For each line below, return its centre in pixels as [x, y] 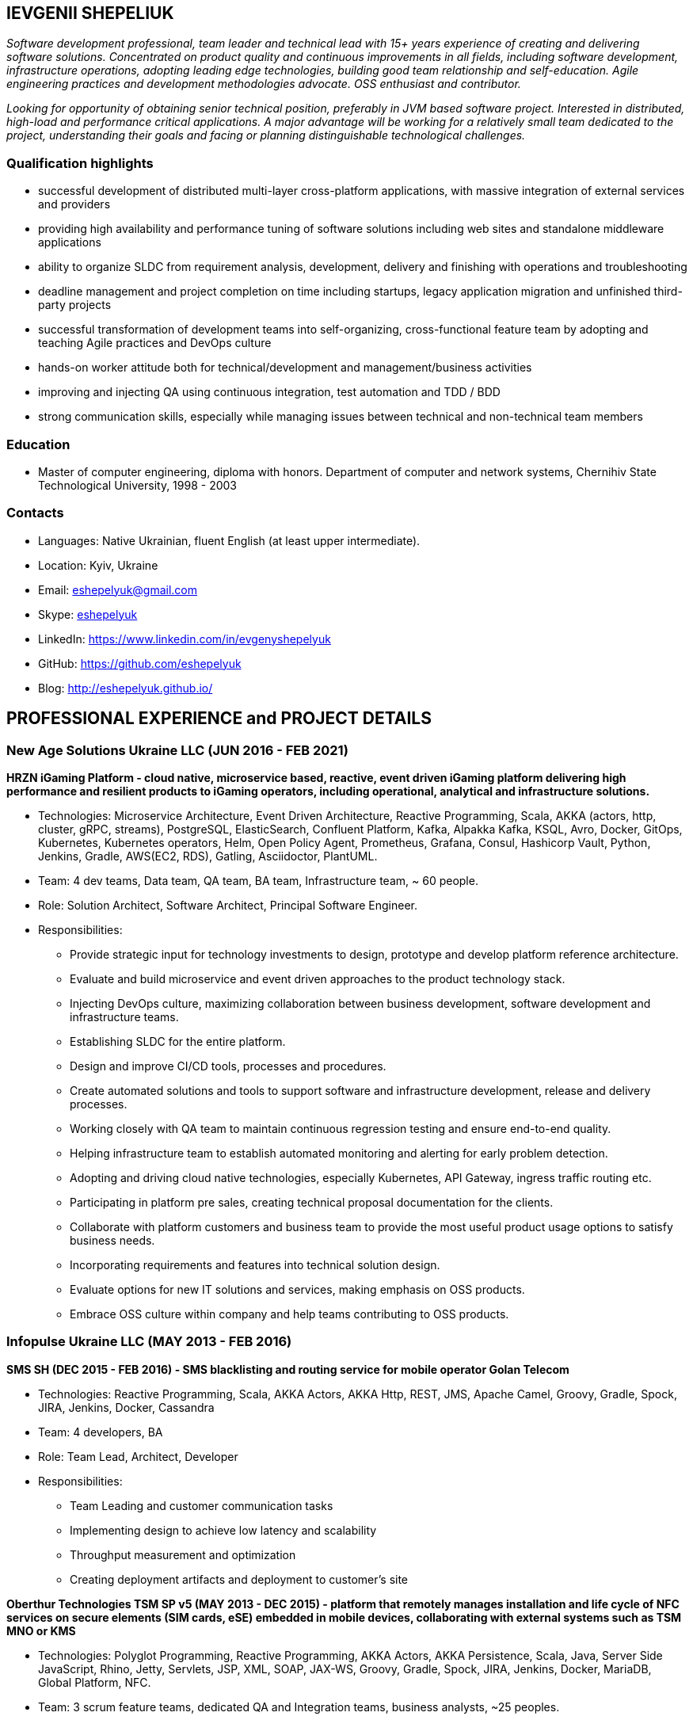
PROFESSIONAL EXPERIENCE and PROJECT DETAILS [219, 719]
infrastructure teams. [124, 1016]
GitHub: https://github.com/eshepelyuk [140, 663]
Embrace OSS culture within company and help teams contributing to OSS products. [289, 1314]
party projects [75, 305]
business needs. [112, 1240]
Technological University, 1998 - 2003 [137, 485]
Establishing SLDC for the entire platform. [178, 1041]
